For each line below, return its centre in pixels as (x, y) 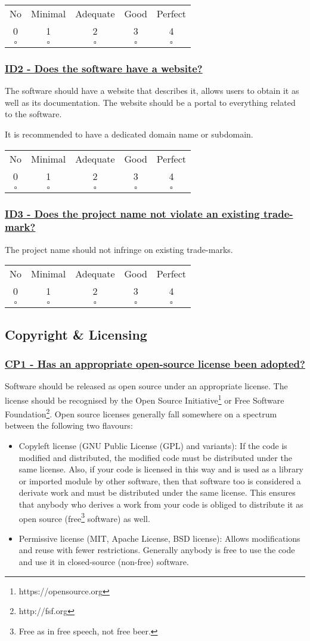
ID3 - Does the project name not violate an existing (132, 213)
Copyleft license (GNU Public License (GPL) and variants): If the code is (153, 446)
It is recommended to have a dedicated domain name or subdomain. (129, 134)
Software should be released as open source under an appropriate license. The (146, 386)
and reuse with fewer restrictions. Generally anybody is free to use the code (157, 550)
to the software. (33, 114)
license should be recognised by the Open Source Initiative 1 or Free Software (145, 399)
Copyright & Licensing (76, 334)
